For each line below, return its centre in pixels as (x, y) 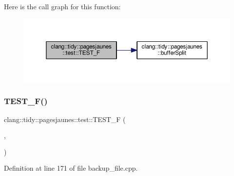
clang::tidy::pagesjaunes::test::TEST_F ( (65, 119)
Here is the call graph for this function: (62, 6)
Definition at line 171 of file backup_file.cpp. (71, 168)
